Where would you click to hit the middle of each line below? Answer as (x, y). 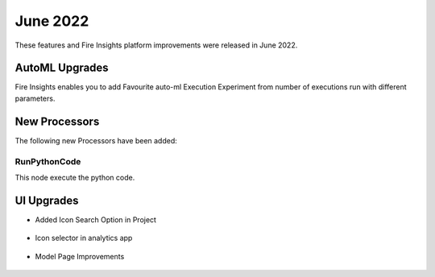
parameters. (35, 98)
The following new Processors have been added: (96, 140)
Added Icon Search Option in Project (96, 219)
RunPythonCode (48, 161)
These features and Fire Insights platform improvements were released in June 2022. (156, 45)
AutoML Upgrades (62, 68)
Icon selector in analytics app (84, 238)
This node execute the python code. (75, 177)
